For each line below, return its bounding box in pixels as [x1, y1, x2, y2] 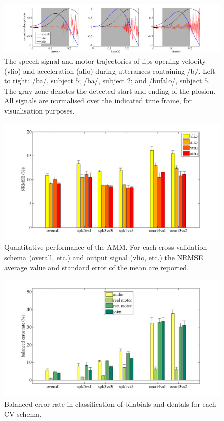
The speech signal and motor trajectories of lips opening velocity [4, 55, 206, 66]
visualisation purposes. [4, 105, 75, 116]
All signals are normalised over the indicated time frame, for [4, 95, 192, 106]
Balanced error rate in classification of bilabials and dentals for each [4, 398, 216, 409]
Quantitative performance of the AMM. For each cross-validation [4, 242, 207, 252]
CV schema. [4, 408, 42, 419]
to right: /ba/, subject [4, 75, 73, 86]
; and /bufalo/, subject [130, 75, 202, 86]
